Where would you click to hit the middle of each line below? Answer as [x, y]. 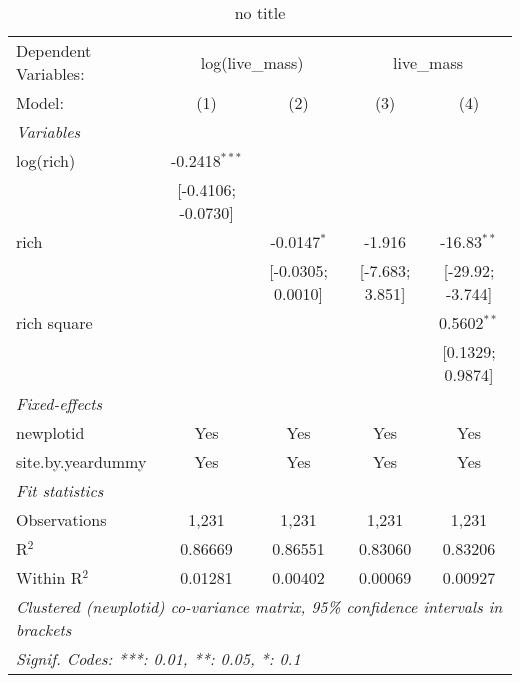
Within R [49, 577]
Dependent [54, 50]
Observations [61, 519]
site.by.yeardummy [81, 461]
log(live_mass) [252, 62]
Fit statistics [60, 490]
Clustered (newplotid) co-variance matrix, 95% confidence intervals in [259, 606]
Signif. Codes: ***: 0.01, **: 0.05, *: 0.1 [158, 658]
